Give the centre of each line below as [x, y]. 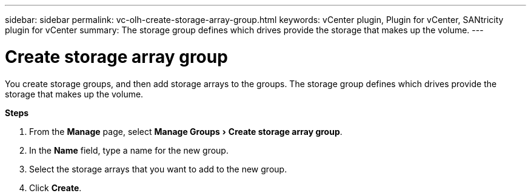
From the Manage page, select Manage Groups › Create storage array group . [186, 131]
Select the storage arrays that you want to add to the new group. [158, 169]
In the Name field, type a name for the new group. [129, 150]
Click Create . [55, 188]
